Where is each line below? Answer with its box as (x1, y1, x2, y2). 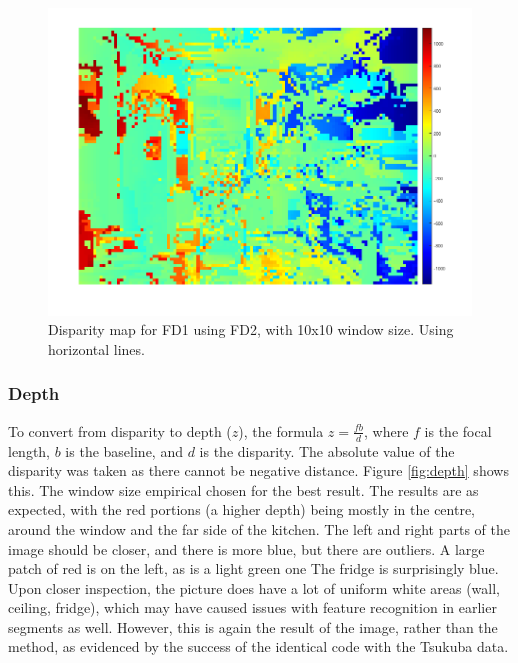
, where (364, 420, 409, 441)
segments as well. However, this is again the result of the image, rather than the (8, 616, 498, 637)
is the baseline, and (65, 440, 183, 461)
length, (8, 440, 51, 461)
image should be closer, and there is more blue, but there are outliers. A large (8, 538, 485, 559)
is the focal (424, 420, 492, 441)
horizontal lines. (48, 338, 145, 359)
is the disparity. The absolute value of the (199, 440, 455, 461)
